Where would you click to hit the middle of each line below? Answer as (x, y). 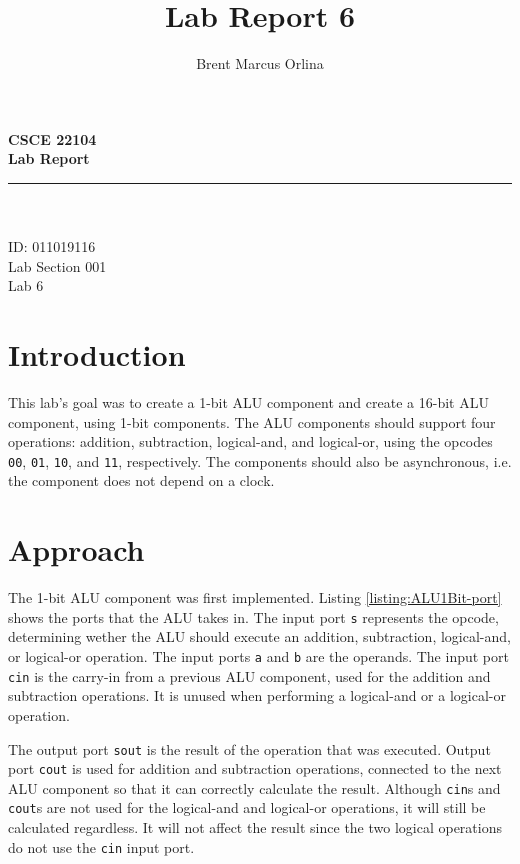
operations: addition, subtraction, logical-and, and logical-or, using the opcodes (250, 441)
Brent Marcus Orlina (260, 63)
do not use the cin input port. (101, 846)
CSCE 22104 (52, 138)
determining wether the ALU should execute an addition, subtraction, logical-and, (259, 636)
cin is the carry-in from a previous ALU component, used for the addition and (249, 675)
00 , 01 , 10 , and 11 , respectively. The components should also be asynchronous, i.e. (260, 460)
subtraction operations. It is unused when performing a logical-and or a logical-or (257, 695)
